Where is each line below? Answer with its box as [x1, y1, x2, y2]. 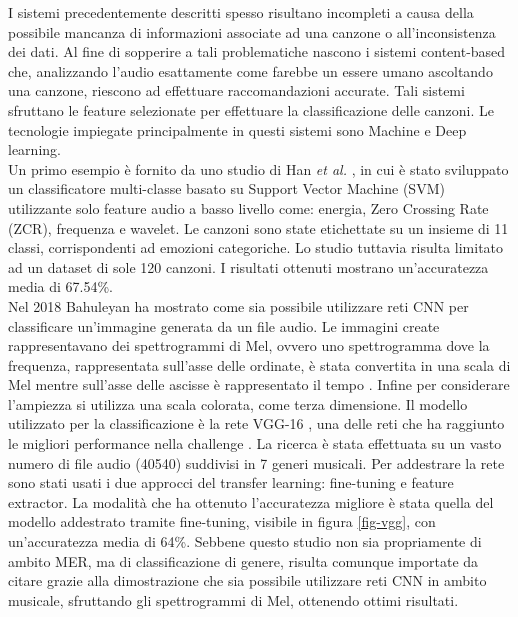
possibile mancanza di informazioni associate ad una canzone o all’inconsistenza [8, 21, 496, 42]
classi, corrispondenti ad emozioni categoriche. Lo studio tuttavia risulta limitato [8, 237, 504, 258]
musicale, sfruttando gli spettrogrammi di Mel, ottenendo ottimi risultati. [8, 589, 459, 610]
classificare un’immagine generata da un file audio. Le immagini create [8, 315, 440, 336]
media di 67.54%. [8, 276, 113, 297]
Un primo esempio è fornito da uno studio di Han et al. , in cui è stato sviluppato [8, 158, 509, 179]
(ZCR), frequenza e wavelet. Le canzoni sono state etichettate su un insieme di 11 [8, 217, 509, 238]
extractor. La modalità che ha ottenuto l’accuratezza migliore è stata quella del [8, 491, 494, 512]
